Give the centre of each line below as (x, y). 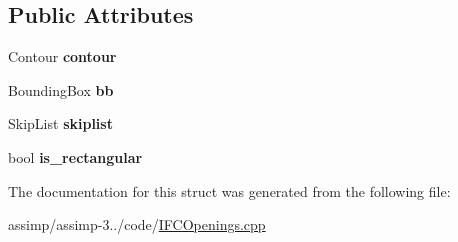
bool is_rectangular (75, 156)
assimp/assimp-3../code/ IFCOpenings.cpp (137, 224)
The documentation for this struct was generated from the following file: (229, 190)
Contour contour (62, 56)
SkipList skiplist (60, 123)
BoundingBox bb (61, 89)
